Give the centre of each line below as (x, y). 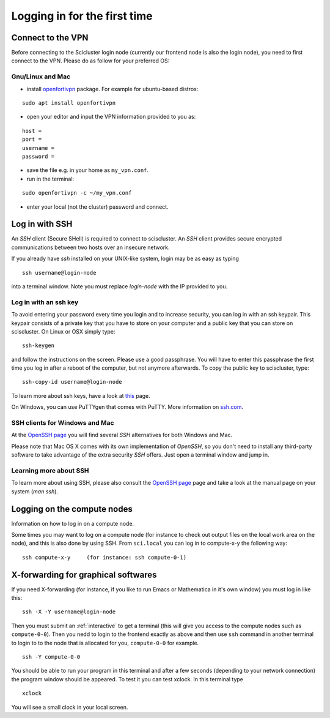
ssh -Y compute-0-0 (51, 657)
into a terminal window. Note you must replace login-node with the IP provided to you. (119, 286)
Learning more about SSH (50, 470)
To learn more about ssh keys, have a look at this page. (81, 395)
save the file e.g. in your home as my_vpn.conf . (88, 170)
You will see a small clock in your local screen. (70, 707)
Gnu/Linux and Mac (41, 77)
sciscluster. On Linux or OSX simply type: (63, 331)
